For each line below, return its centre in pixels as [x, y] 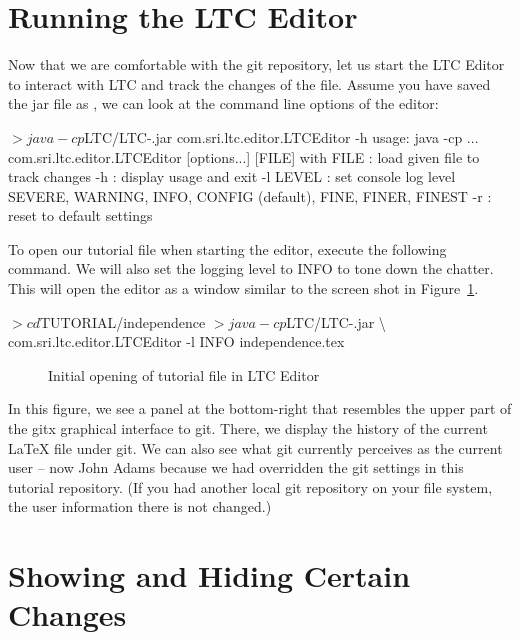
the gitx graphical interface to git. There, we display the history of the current [248, 428]
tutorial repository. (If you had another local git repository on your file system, [250, 486]
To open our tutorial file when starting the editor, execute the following [227, 248]
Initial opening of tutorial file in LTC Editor [184, 374]
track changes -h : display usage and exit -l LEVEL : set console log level [232, 176]
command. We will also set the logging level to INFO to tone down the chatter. [251, 268]
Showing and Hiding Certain [209, 575]
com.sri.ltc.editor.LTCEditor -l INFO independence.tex [176, 341]
